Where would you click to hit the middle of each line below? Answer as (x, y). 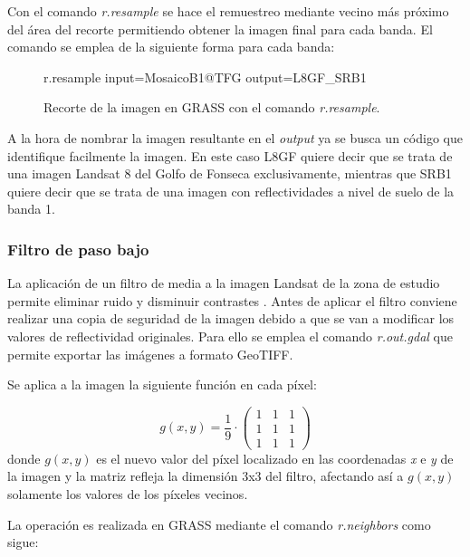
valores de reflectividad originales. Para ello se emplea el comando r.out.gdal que (230, 336)
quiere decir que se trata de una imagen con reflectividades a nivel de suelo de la (231, 191)
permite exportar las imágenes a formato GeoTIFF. (150, 354)
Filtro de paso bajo (78, 249)
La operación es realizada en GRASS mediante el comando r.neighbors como (219, 524)
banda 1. (31, 209)
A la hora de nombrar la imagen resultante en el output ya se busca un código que (235, 137)
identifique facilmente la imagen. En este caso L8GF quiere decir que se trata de (230, 155)
